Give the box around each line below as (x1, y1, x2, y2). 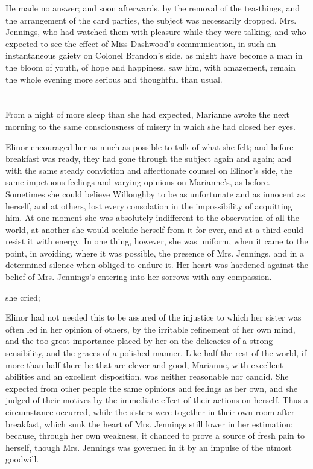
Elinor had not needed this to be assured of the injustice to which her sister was (5, 311, 302, 324)
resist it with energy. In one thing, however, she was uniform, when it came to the (5, 235, 308, 247)
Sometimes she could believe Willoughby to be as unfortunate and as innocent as (5, 187, 305, 200)
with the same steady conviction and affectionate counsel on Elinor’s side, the (5, 164, 292, 176)
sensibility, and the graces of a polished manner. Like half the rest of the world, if (5, 346, 306, 359)
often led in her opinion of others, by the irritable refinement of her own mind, (5, 322, 296, 335)
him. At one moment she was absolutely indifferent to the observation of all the (5, 211, 299, 224)
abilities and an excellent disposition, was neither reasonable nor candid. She (5, 370, 289, 383)
